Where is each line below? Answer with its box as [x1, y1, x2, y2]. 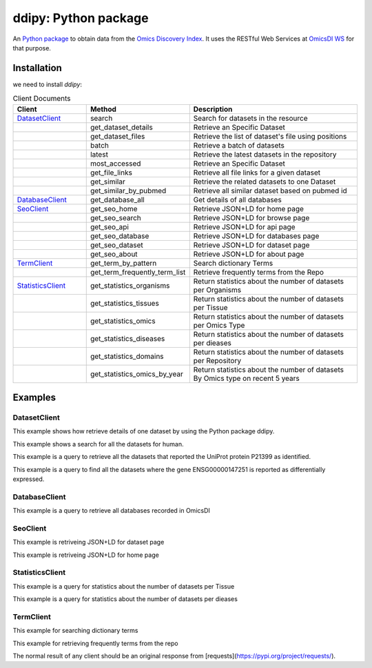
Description [193, 104, 233, 114]
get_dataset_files [90, 131, 145, 141]
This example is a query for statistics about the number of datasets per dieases [12, 595, 238, 603]
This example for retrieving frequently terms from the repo [12, 639, 178, 647]
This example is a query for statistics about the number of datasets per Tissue [12, 582, 235, 590]
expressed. [12, 475, 45, 483]
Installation [12, 62, 62, 74]
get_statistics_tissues [90, 298, 160, 308]
